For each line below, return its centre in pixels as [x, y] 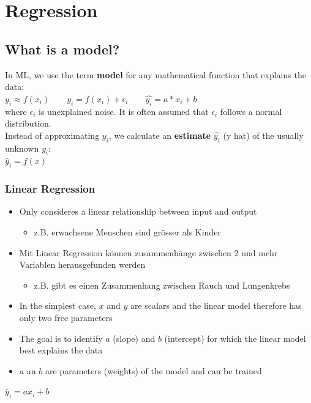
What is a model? [62, 49]
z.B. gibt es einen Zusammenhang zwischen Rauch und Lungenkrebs [162, 285]
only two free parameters [66, 317]
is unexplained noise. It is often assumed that [124, 111]
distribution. [28, 123]
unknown [22, 148]
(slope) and [134, 338]
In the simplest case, [58, 305]
